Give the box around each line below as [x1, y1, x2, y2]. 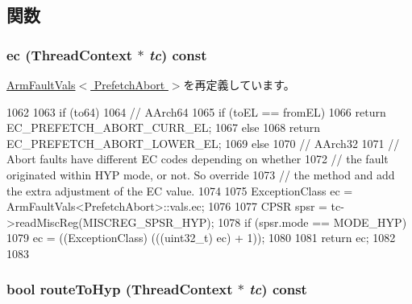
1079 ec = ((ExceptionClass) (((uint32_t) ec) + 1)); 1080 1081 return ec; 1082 [6, 229, 396, 246]
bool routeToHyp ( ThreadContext [6, 279, 233, 299]
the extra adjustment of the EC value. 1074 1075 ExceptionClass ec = [6, 182, 353, 199]
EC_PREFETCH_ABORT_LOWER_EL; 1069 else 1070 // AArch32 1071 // [6, 134, 400, 151]
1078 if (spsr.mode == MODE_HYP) [218, 213, 407, 230]
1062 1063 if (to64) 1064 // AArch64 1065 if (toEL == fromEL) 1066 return [6, 103, 386, 120]
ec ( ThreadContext [6, 44, 133, 64]
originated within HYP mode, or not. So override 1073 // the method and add [6, 166, 395, 183]
